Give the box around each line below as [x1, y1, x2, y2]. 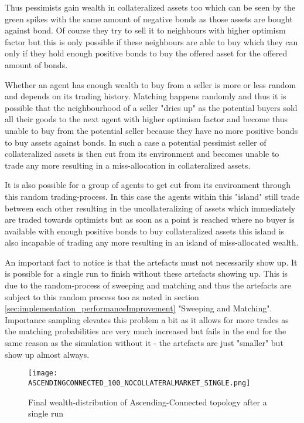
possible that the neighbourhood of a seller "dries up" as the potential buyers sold [5, 101, 298, 113]
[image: [28, 369, 58, 378]
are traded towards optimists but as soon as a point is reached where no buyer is [5, 213, 295, 226]
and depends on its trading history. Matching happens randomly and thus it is [5, 90, 286, 102]
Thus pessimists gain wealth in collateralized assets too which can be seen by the [5, 1, 296, 13]
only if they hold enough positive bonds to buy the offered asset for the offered [5, 47, 288, 59]
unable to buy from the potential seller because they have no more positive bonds [5, 124, 298, 136]
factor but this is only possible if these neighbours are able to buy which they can [5, 35, 298, 48]
